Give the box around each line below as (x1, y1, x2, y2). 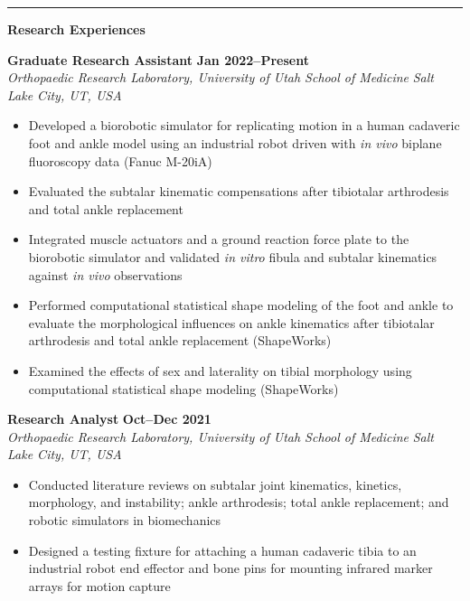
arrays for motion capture (28, 576, 171, 595)
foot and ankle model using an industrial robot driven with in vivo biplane (28, 133, 442, 152)
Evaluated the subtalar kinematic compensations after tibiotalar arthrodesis (28, 182, 449, 201)
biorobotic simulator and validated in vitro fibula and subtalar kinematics (28, 247, 437, 266)
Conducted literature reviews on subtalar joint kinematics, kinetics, (28, 474, 402, 493)
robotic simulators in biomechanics (28, 511, 221, 530)
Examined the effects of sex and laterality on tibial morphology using (28, 361, 412, 380)
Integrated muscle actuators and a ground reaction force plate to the (28, 230, 409, 249)
